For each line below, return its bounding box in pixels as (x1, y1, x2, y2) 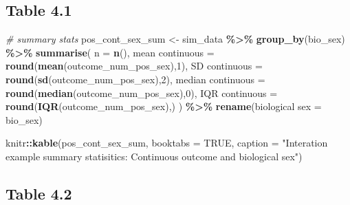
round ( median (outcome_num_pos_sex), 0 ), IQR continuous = (6, 85, 278, 100)
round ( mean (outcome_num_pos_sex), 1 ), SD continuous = (6, 58, 263, 73)
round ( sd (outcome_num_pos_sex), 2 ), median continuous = (6, 72, 265, 86)
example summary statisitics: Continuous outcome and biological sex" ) (6, 149, 303, 163)
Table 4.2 (6, 182, 72, 204)
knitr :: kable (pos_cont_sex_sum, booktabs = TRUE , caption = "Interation (6, 136, 328, 150)
